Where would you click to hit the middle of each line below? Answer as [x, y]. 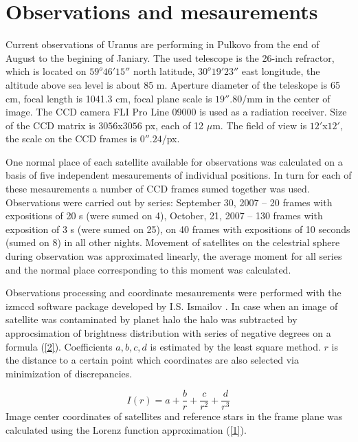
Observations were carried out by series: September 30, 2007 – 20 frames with [169, 202]
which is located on [46, 71]
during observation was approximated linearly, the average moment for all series [174, 256]
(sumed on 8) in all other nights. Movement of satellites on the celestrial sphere [173, 242]
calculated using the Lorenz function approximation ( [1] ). [126, 430]
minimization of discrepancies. [69, 373]
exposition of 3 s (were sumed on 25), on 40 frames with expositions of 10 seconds [178, 229]
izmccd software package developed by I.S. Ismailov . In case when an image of [172, 306]
